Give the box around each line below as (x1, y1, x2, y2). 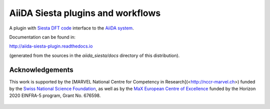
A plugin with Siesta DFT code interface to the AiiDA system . (9, 25, 134, 31)
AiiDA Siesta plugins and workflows (9, 7, 161, 18)
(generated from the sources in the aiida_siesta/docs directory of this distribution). (9, 52, 180, 58)
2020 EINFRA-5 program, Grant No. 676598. (9, 92, 101, 98)
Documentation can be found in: (9, 34, 76, 40)
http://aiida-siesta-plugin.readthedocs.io (9, 43, 93, 49)
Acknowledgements (9, 65, 73, 74)
